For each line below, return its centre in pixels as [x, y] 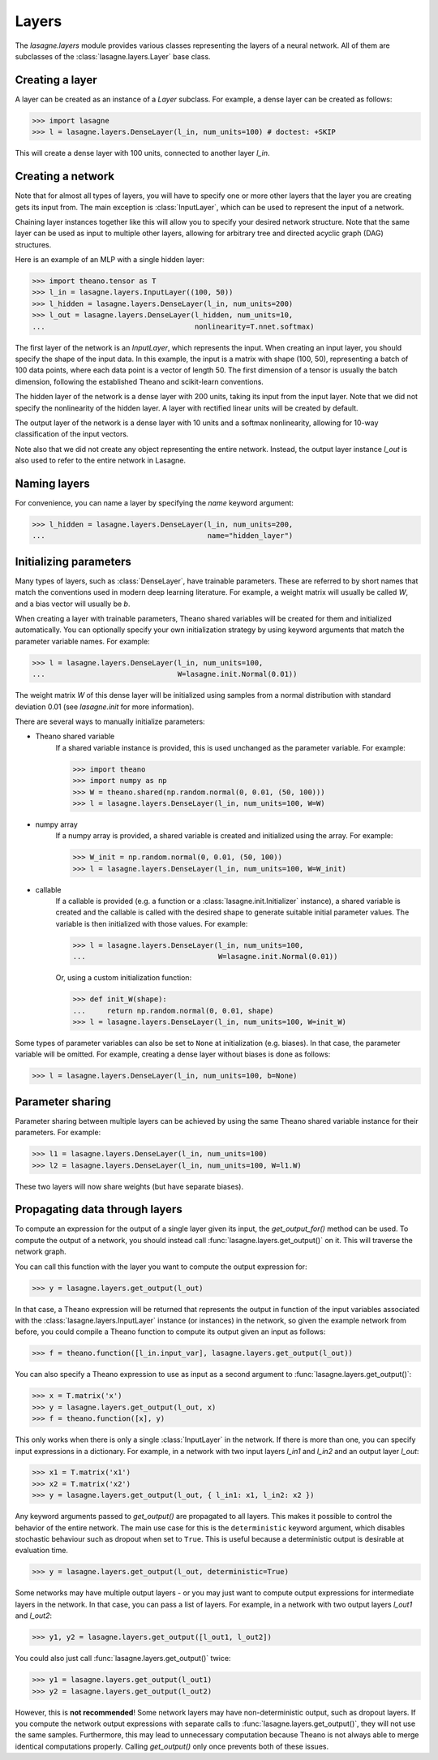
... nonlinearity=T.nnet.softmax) [173, 326]
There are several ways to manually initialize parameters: [110, 721]
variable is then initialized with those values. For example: [152, 923]
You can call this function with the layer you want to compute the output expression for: [161, 1267]
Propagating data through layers [99, 1209]
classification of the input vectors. [72, 434]
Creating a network [65, 176]
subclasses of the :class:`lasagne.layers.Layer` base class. [113, 56]
